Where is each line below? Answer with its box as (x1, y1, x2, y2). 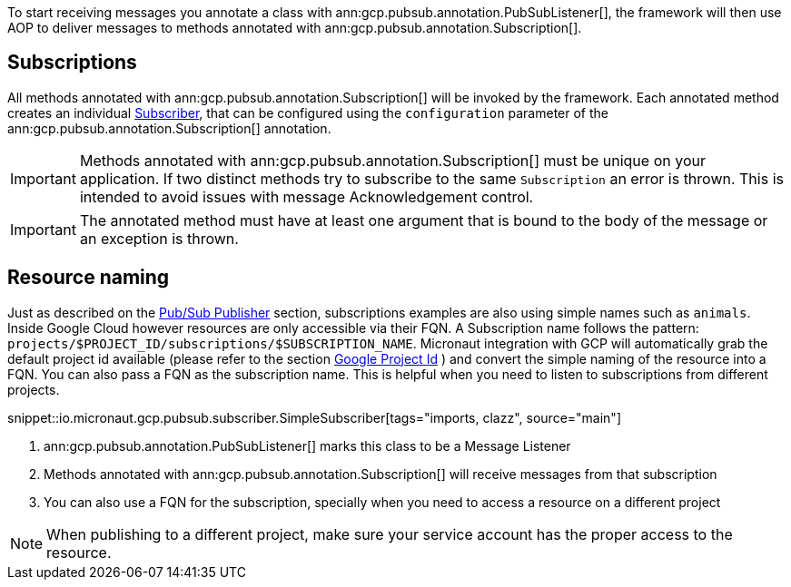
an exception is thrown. (79, 229, 239, 248)
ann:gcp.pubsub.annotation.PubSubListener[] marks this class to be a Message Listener (44, 437, 571, 454)
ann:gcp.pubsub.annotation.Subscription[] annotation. (7, 120, 331, 136)
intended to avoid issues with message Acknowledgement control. (79, 187, 534, 206)
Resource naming (7, 266, 170, 289)
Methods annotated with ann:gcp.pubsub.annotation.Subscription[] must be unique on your (79, 151, 706, 170)
